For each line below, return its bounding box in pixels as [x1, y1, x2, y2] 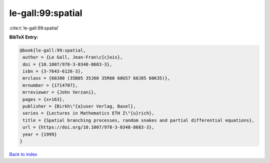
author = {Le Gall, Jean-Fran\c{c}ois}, [22, 54, 123, 60]
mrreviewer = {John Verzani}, [22, 89, 97, 95]
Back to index [9, 151, 37, 157]
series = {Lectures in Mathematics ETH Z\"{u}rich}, [22, 110, 154, 116]
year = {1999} [22, 131, 57, 137]
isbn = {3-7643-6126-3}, [22, 68, 83, 74]
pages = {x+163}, [22, 96, 65, 102]
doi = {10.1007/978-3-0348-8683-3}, [22, 61, 112, 67]
